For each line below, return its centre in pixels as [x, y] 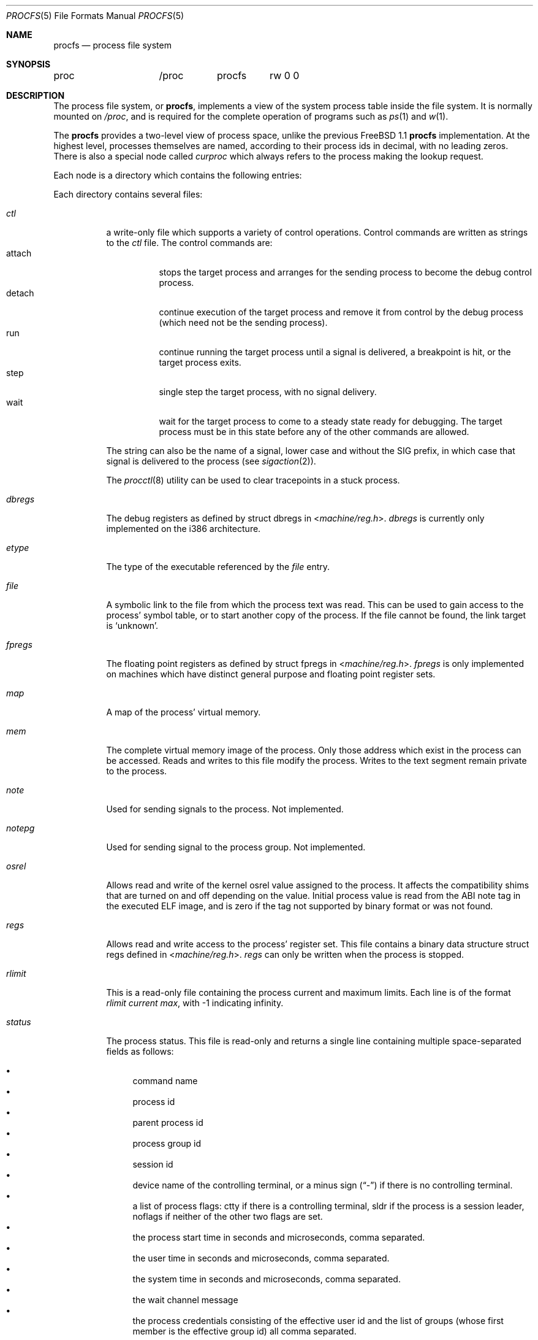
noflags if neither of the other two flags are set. [228, 1216]
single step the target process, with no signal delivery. [268, 392]
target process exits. [200, 362]
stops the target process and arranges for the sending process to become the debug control [345, 272]
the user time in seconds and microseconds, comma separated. [261, 1258]
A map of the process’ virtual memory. [184, 712]
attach [19, 253]
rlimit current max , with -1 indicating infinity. [195, 1003]
